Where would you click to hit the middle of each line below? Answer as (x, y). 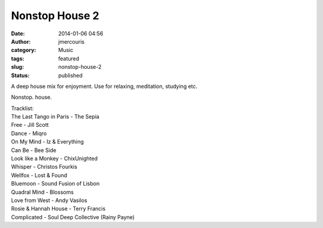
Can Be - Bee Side (34, 150)
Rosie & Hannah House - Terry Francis (58, 209)
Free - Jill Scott (30, 125)
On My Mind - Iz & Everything (47, 142)
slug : (17, 67)
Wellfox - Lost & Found (39, 175)
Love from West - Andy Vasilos (49, 200)
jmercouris (71, 41)
